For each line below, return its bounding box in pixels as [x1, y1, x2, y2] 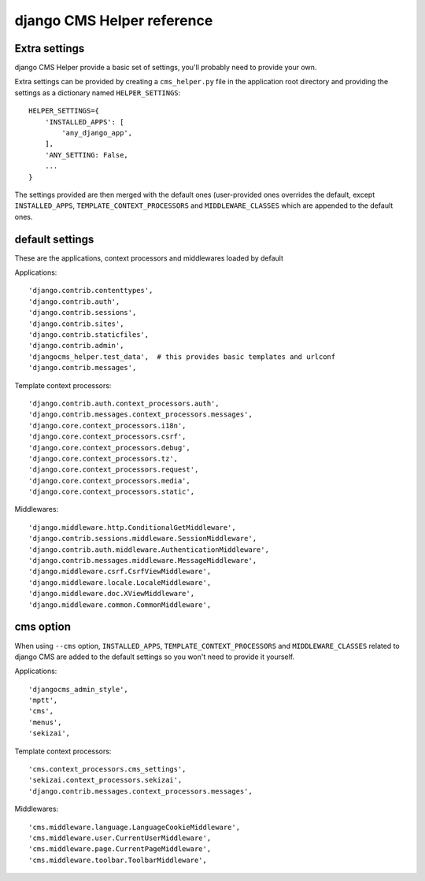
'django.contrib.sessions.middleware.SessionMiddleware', [28, 534, 257, 543]
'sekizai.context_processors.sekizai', [28, 776, 183, 785]
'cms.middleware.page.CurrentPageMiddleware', [28, 845, 212, 853]
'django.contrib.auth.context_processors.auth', [28, 398, 220, 408]
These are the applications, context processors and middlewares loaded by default [14, 253, 283, 263]
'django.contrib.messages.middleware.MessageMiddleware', [28, 556, 257, 565]
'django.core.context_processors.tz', [28, 453, 179, 463]
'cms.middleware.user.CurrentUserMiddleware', [28, 833, 212, 842]
